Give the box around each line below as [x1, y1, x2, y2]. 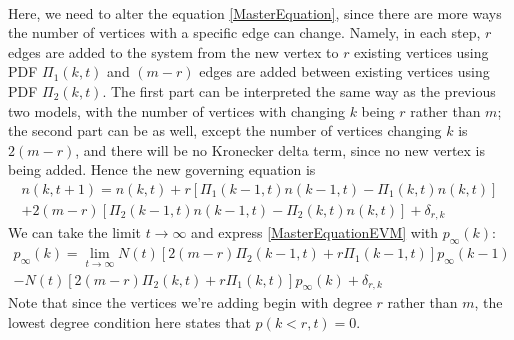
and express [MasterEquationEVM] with [191, 222, 439, 243]
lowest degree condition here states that [8, 311, 251, 332]
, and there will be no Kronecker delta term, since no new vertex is [75, 139, 486, 160]
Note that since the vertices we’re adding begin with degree [8, 292, 372, 313]
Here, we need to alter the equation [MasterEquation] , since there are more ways [8, 2, 502, 23]
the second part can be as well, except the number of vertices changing [8, 120, 442, 141]
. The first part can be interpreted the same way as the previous [102, 80, 496, 101]
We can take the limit [8, 222, 141, 243]
